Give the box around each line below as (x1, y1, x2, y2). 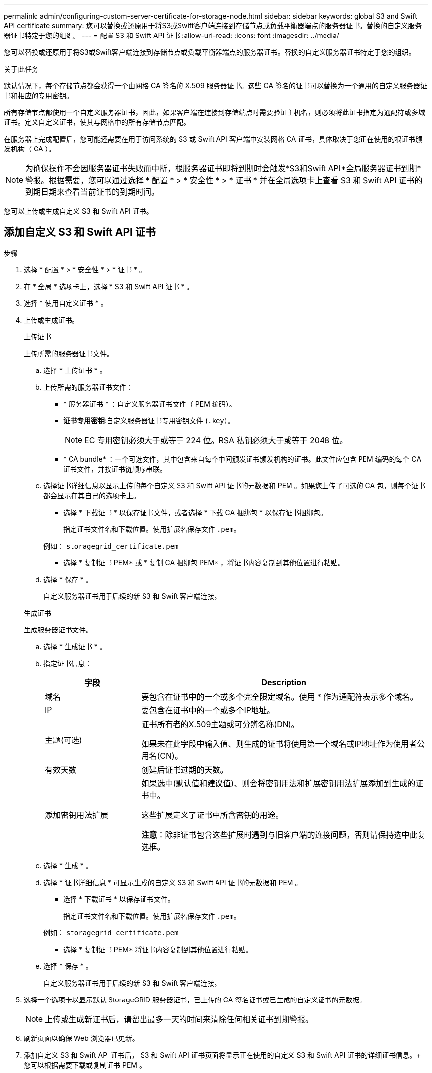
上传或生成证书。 (24, 315, 79, 324)
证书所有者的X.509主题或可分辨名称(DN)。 (141, 719, 299, 729)
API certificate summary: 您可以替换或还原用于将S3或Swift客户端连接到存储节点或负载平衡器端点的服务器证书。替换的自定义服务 (4, 21, 422, 30)
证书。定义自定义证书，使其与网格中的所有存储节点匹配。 (4, 118, 190, 126)
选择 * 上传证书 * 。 (43, 366, 107, 374)
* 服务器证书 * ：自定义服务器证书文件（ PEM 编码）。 (63, 399, 236, 408)
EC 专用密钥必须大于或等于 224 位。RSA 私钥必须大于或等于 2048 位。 (84, 435, 348, 445)
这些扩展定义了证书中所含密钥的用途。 (141, 810, 284, 820)
